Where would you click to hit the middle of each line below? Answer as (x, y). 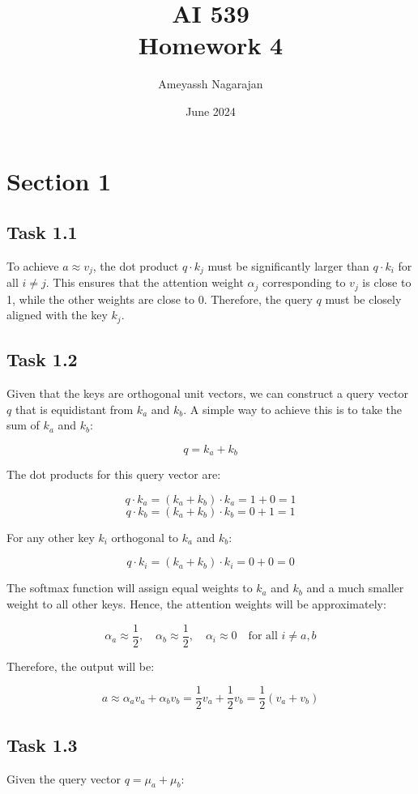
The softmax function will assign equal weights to (130, 588)
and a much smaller (355, 588)
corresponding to (304, 282)
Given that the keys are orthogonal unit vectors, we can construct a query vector (207, 393)
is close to (387, 282)
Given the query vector (64, 778)
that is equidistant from (74, 409)
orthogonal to (145, 537)
